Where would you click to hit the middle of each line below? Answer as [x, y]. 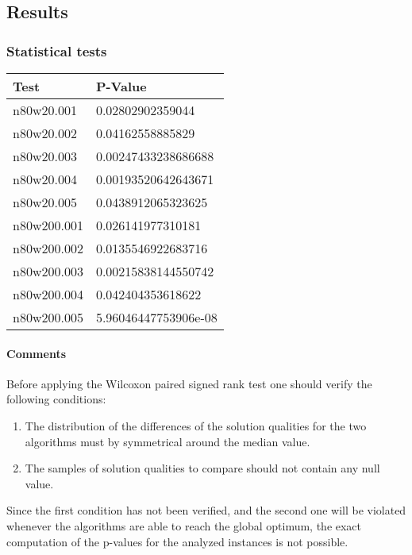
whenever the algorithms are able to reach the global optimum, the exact [184, 525]
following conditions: [56, 399]
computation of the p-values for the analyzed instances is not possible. [177, 541]
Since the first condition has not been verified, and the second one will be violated [206, 510]
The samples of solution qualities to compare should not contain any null [202, 468]
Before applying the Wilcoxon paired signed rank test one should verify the [189, 383]
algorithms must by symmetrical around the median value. [167, 441]
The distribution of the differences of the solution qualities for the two [196, 425]
